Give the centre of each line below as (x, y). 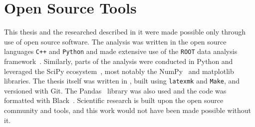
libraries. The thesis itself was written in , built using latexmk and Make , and (122, 81)
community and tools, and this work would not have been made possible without (128, 110)
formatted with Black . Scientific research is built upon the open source (114, 100)
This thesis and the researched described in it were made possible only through (125, 32)
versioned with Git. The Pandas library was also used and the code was (115, 90)
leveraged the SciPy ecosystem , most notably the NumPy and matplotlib (119, 71)
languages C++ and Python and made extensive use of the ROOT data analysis (121, 51)
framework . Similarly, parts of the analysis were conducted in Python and (119, 61)
